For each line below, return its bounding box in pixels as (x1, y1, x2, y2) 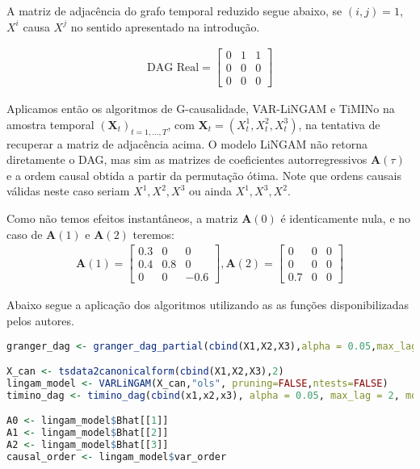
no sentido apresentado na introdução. (70, 18, 260, 35)
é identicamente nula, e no (280, 210, 411, 227)
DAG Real (146, 61, 199, 73)
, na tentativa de (298, 115, 380, 132)
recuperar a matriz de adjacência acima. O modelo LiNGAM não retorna (6, 135, 367, 152)
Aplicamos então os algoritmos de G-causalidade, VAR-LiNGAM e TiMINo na (6, 100, 395, 117)
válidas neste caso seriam (6, 182, 130, 199)
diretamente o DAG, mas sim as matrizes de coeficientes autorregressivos (6, 151, 367, 168)
